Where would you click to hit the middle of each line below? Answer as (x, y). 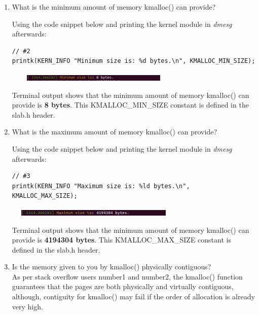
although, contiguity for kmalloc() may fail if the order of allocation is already (133, 296)
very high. (27, 306)
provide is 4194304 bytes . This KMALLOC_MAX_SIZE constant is (121, 240)
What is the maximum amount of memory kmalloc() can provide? (114, 132)
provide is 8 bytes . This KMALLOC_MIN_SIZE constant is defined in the (130, 105)
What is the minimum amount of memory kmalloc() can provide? (114, 7)
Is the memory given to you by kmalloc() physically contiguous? (112, 267)
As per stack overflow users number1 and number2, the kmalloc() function (127, 276)
